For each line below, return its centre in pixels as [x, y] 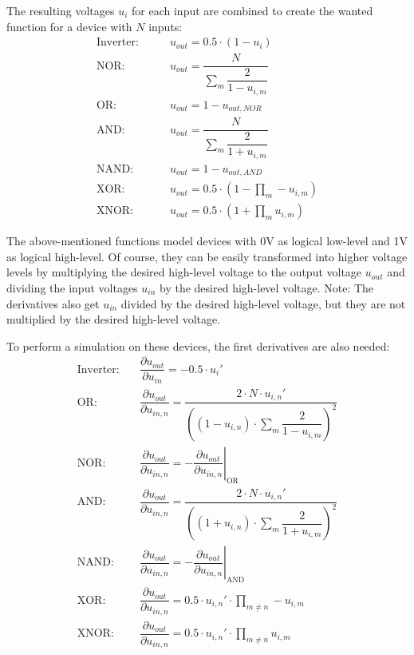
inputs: [166, 26]
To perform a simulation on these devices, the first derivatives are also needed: [198, 345]
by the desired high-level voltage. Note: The [267, 287]
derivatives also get [53, 303]
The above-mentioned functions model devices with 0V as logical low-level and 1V [207, 241]
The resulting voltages [61, 10]
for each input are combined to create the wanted [252, 10]
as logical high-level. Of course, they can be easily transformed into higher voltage [207, 256]
